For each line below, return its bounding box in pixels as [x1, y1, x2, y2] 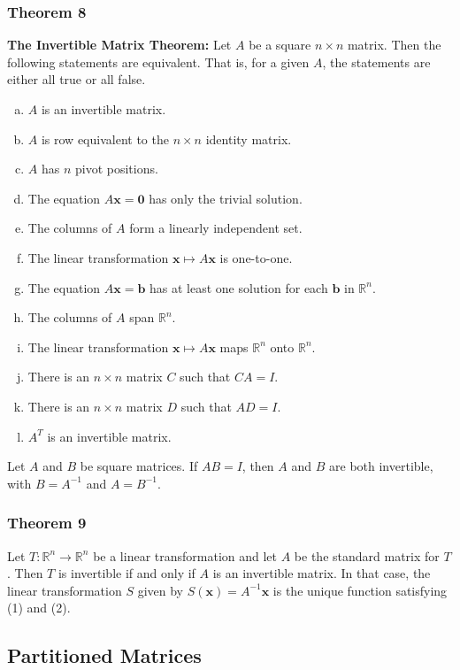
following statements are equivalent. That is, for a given [7, 52, 310, 71]
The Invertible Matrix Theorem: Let [7, 35, 232, 54]
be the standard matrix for [294, 546, 440, 565]
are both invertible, [329, 457, 433, 475]
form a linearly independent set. [129, 219, 303, 237]
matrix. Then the [347, 35, 441, 54]
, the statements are [322, 52, 431, 71]
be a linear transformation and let [93, 546, 278, 565]
